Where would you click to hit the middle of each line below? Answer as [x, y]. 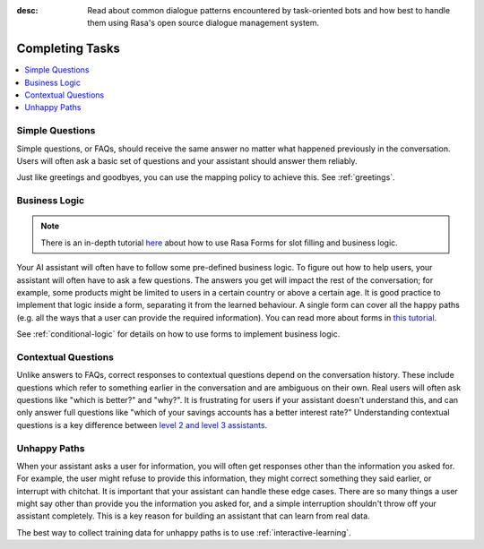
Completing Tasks [69, 49]
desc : [27, 10]
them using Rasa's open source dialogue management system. [203, 23]
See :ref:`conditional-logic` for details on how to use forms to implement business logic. [178, 334]
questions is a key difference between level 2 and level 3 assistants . [142, 425]
